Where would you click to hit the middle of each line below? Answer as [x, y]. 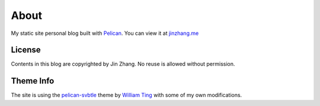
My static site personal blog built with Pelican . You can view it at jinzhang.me [105, 33]
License [26, 50]
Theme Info [33, 81]
